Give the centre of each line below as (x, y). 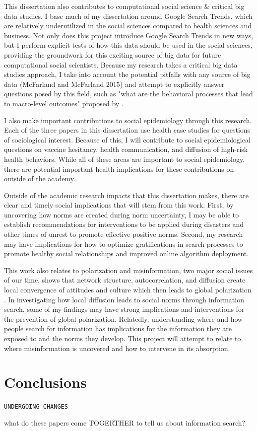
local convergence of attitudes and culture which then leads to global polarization (128, 290)
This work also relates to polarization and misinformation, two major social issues (128, 270)
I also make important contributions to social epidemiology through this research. (128, 120)
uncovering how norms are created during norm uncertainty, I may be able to (122, 214)
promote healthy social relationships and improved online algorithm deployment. (127, 253)
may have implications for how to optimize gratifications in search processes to (124, 244)
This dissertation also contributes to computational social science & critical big (124, 6)
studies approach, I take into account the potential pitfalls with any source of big (127, 74)
